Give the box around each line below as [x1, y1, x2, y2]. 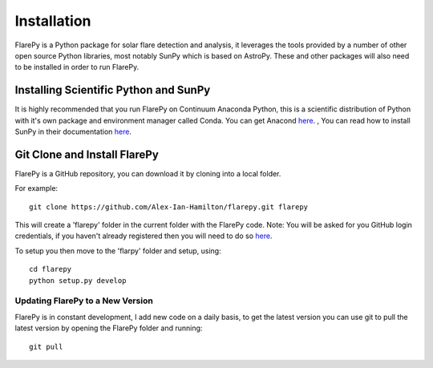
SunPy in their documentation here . [14, 127, 132, 136]
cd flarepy [29, 265, 72, 274]
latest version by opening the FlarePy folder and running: [14, 323, 203, 333]
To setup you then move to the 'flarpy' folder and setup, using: [14, 245, 221, 256]
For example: [14, 184, 59, 193]
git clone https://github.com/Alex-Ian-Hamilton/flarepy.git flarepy [29, 202, 309, 212]
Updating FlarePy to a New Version [14, 295, 154, 306]
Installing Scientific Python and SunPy [14, 83, 211, 97]
